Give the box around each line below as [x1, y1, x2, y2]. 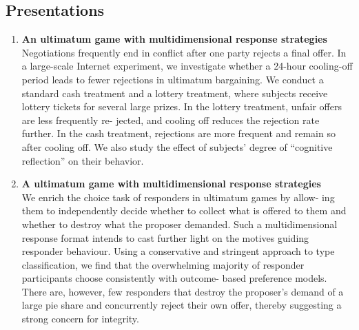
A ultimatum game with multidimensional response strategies [21, 176, 321, 191]
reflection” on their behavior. [21, 153, 144, 167]
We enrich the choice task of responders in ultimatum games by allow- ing [21, 189, 335, 204]
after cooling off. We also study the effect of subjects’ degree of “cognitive [21, 139, 333, 154]
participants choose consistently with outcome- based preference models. [21, 271, 327, 285]
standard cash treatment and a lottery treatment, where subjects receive [21, 85, 328, 100]
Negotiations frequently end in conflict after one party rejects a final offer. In [21, 45, 347, 59]
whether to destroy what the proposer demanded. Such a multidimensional [21, 216, 338, 231]
